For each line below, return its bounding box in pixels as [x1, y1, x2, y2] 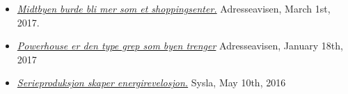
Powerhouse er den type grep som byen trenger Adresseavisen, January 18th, [17, 38, 343, 53]
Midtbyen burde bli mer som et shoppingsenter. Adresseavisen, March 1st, [17, 1, 331, 15]
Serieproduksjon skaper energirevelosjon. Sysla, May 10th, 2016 [17, 75, 286, 90]
